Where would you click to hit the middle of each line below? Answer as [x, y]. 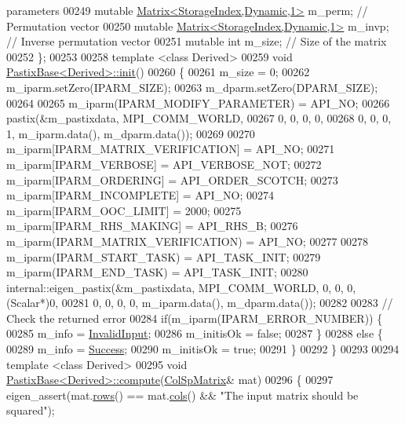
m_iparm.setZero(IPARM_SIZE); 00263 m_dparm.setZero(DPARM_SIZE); [192, 87]
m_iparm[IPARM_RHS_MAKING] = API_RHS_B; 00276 [152, 226]
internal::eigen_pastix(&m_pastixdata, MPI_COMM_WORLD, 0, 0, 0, [181, 287]
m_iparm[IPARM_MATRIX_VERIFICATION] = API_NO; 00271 [171, 149]
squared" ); [31, 410]
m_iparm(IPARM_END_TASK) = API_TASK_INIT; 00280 [157, 272]
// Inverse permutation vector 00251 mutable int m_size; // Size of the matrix [197, 41]
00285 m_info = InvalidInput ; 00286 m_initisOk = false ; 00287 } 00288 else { [195, 333]
